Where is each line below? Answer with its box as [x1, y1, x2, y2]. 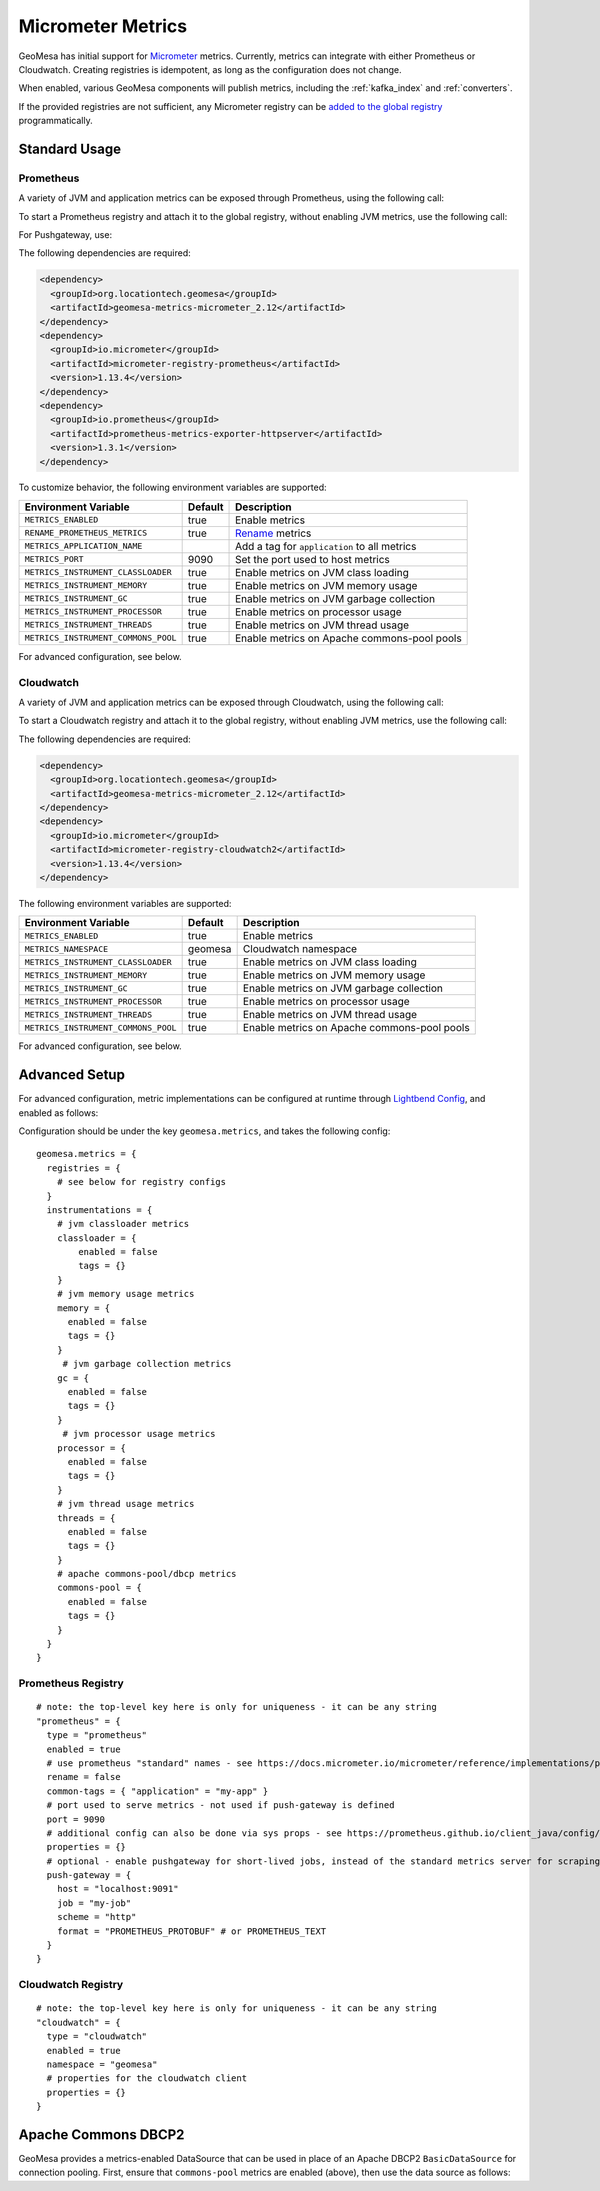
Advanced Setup [18, 1066, 125, 1084]
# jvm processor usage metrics [62, 1428, 216, 1440]
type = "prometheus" [46, 1730, 148, 1741]
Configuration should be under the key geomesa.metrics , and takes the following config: [18, 1125, 391, 1137]
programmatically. [18, 115, 94, 127]
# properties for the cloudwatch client [46, 2073, 248, 2084]
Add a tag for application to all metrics [235, 539, 417, 553]
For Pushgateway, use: [18, 229, 113, 241]
